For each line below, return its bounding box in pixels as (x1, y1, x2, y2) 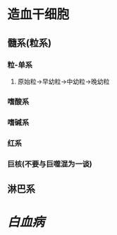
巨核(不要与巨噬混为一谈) (7, 159, 93, 168)
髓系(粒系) (7, 37, 51, 49)
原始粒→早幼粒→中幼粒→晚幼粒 (17, 77, 110, 86)
